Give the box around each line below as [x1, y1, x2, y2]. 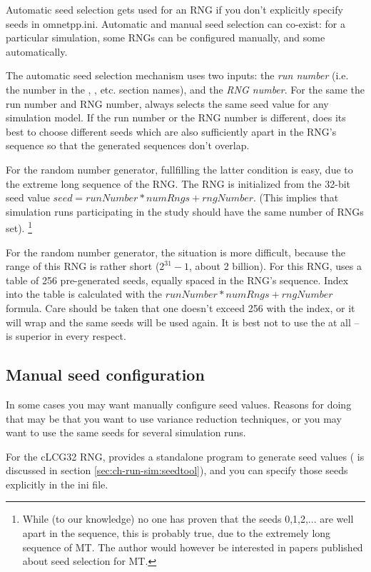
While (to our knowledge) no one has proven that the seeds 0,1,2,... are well [22, 511, 354, 526]
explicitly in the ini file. [6, 476, 108, 491]
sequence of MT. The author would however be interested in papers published [22, 539, 363, 554]
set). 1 [6, 219, 33, 235]
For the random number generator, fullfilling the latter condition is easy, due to [6, 161, 353, 176]
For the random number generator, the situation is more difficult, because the [6, 244, 345, 259]
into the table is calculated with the [6, 286, 163, 301]
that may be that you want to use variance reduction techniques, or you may [6, 411, 342, 426]
